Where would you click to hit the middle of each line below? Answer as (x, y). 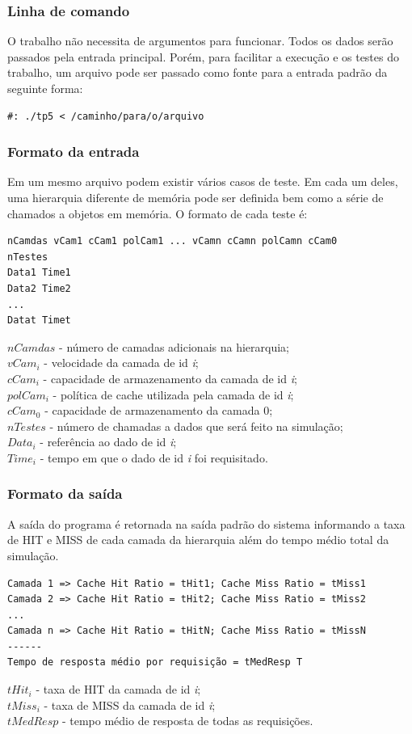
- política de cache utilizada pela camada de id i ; (173, 394)
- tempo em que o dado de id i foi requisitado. (154, 457)
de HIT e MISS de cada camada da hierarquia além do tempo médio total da (198, 540)
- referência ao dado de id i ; (108, 442)
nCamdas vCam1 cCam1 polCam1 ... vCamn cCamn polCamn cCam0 (172, 241)
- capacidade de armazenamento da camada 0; (159, 410)
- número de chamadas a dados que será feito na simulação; (196, 426)
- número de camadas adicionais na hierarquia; (174, 346)
